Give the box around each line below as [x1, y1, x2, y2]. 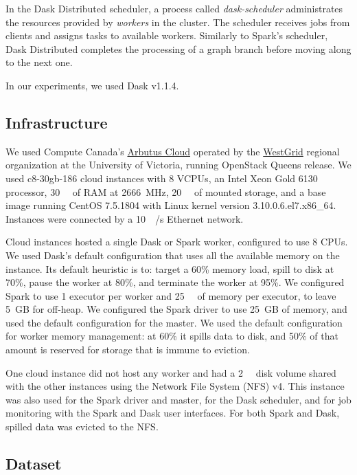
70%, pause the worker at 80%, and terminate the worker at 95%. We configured [5, 275, 345, 289]
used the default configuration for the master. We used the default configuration [5, 315, 343, 329]
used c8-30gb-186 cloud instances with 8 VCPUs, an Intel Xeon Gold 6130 [5, 170, 318, 185]
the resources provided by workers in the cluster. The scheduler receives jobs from [5, 14, 350, 29]
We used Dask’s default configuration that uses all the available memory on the [5, 247, 340, 262]
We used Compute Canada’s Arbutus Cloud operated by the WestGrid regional [5, 144, 340, 158]
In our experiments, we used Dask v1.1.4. [5, 78, 179, 92]
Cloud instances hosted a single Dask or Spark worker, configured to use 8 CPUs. [5, 234, 348, 249]
